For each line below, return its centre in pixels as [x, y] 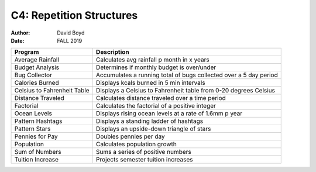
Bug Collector [33, 75]
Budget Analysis [37, 67]
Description [113, 52]
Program [27, 52]
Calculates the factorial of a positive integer [156, 106]
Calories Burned [37, 83]
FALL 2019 [70, 40]
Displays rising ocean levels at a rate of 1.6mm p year [169, 113]
